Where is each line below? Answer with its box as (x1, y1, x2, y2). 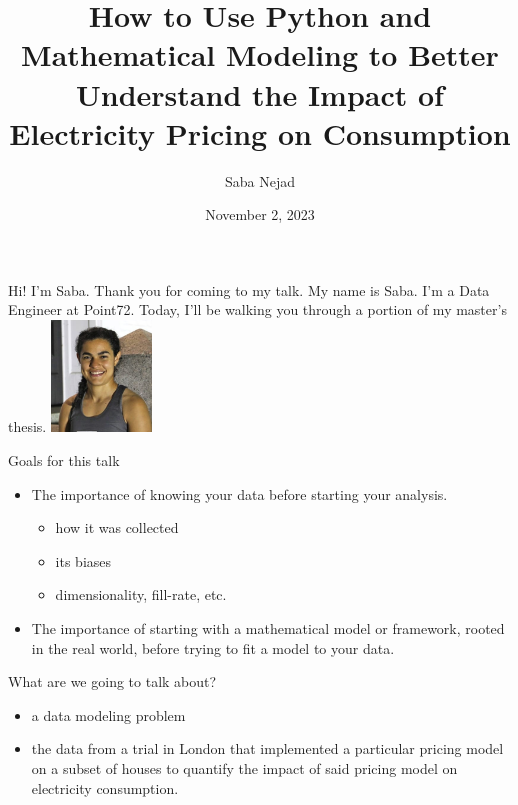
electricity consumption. (31, 777, 179, 798)
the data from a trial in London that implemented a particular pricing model (31, 738, 504, 759)
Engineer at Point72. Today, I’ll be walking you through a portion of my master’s (8, 299, 507, 320)
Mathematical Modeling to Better (21, 34, 499, 75)
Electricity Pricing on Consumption (9, 112, 511, 153)
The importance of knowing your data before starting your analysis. (31, 483, 448, 504)
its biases (55, 550, 112, 571)
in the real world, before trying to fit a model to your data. (31, 637, 395, 658)
